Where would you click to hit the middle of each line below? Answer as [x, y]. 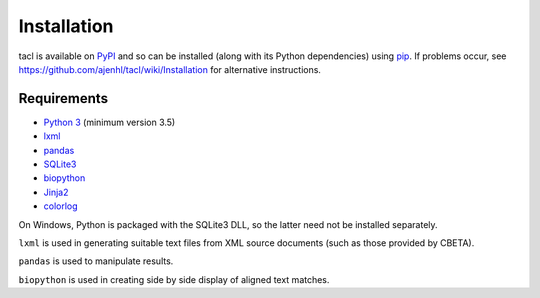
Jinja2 [56, 192]
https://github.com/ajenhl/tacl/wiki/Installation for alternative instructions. [170, 69]
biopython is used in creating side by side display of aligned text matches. [174, 279]
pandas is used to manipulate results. [96, 261]
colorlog [61, 206]
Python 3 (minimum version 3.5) [109, 122]
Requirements [63, 98]
